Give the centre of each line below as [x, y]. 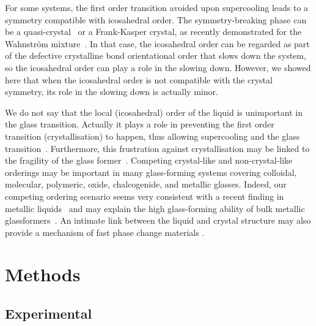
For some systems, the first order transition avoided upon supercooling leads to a [157, 7]
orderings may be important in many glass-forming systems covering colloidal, [151, 172]
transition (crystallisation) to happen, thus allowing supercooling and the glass [152, 136]
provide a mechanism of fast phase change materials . [105, 232]
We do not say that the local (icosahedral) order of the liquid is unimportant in [154, 112]
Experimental [49, 313]
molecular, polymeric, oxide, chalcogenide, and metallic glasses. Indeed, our [146, 184]
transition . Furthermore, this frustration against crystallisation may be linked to [157, 148]
